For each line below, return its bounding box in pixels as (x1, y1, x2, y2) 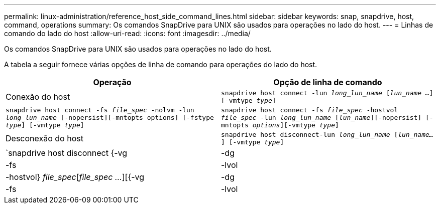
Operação (93, 77, 132, 87)
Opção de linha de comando (273, 77, 382, 87)
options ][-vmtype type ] (252, 121, 339, 129)
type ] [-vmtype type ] (6, 121, 84, 129)
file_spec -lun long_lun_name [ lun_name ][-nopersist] (221, 114, 422, 121)
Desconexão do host (6, 133, 83, 143)
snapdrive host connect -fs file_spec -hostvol (221, 106, 398, 114)
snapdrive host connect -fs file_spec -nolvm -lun (6, 106, 194, 114)
